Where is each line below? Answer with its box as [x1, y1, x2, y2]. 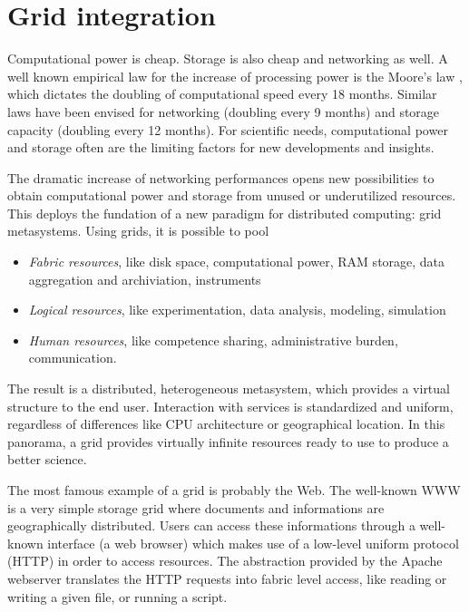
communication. [28, 348, 117, 367]
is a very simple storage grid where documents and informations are [7, 498, 385, 517]
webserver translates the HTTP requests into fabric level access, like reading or [7, 568, 447, 588]
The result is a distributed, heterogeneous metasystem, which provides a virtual [7, 379, 450, 398]
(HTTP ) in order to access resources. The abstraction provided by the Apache [7, 551, 443, 570]
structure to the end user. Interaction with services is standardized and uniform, [7, 396, 454, 415]
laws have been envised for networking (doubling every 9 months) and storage [7, 102, 440, 121]
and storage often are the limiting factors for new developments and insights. [7, 138, 435, 157]
